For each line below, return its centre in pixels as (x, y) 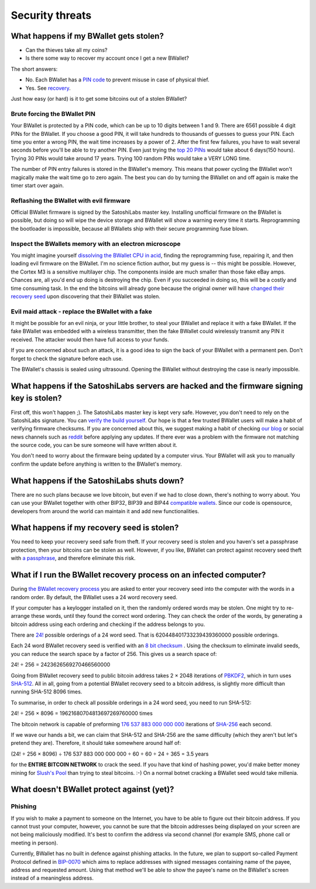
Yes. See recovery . (48, 88)
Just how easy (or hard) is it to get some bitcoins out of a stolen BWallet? (99, 99)
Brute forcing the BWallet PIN (53, 114)
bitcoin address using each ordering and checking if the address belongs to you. (108, 624)
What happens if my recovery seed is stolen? (95, 528)
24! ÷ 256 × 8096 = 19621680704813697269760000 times (82, 713)
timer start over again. (37, 185)
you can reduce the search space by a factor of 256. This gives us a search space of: (114, 654)
